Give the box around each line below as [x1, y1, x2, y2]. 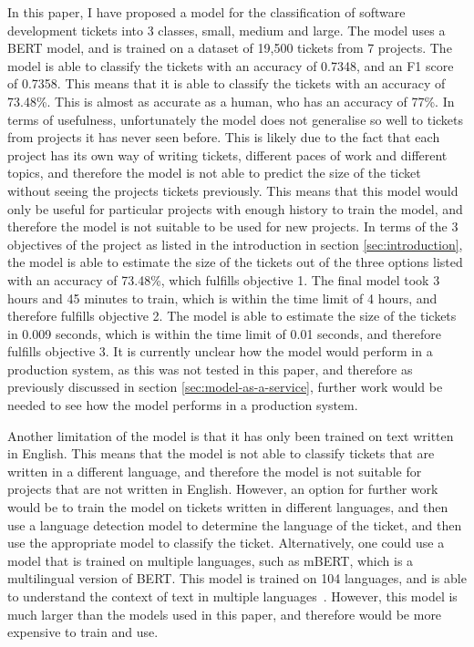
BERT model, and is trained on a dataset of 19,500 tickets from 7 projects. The [7, 38, 452, 57]
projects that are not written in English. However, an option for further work [7, 479, 438, 498]
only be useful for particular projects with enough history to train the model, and [7, 199, 463, 218]
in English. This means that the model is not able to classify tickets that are [7, 444, 435, 463]
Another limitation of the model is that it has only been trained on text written [7, 426, 454, 445]
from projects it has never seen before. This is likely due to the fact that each [7, 128, 440, 147]
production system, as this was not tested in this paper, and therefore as [7, 359, 413, 378]
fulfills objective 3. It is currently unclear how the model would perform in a [7, 342, 433, 361]
